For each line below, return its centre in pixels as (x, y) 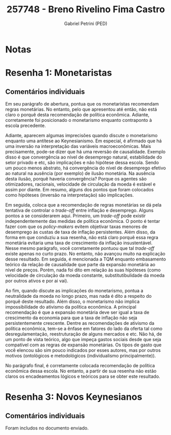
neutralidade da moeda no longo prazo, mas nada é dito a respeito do (79, 296)
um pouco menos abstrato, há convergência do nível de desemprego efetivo (86, 168)
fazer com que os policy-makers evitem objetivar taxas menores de (76, 226)
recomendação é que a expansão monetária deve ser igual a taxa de (77, 312)
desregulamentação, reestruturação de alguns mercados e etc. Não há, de (84, 334)
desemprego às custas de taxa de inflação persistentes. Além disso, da (80, 232)
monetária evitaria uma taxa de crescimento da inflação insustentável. (79, 243)
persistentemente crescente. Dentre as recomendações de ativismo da (80, 323)
